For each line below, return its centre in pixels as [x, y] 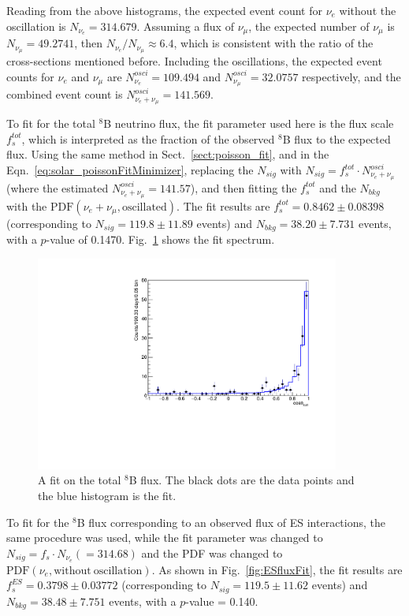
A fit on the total [80, 480]
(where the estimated [58, 187]
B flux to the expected [336, 138]
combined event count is [65, 94]
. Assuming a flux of [185, 26]
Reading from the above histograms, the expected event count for [165, 10]
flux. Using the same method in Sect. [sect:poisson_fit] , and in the [168, 154]
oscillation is [36, 26]
